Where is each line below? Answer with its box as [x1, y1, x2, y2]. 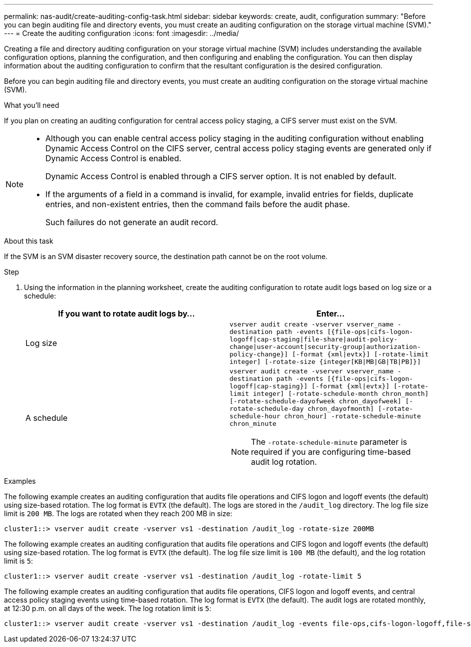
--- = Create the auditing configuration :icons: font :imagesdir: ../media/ [4, 29, 239, 37]
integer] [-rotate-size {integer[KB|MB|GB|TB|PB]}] [230, 358, 421, 365]
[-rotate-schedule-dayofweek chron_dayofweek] [230, 397, 402, 405]
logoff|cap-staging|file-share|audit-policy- [230, 335, 398, 343]
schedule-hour [230, 412, 280, 420]
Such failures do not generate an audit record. [45, 217, 219, 227]
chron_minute [230, 420, 276, 427]
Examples [4, 477, 36, 485]
